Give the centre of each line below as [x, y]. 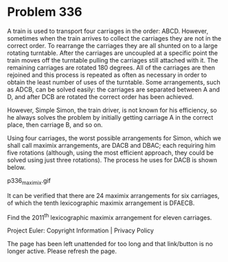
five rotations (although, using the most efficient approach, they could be [111, 153]
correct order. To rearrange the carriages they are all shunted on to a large [113, 45]
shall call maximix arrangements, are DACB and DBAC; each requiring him [112, 145]
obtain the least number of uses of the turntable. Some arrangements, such [114, 82]
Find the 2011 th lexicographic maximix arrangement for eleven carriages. [110, 217]
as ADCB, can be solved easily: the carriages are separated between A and [114, 89]
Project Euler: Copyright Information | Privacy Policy [81, 230]
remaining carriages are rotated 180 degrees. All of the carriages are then [111, 67]
